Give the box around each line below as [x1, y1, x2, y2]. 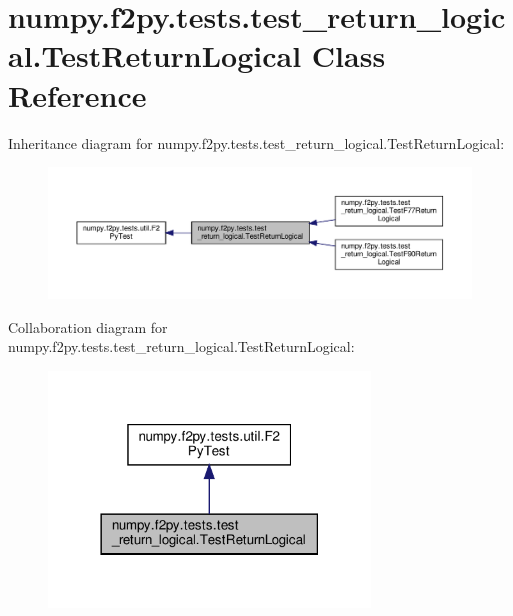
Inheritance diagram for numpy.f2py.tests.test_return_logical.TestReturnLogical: [8, 132, 505, 153]
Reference [8, 74, 147, 115]
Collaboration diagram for [8, 316, 168, 337]
